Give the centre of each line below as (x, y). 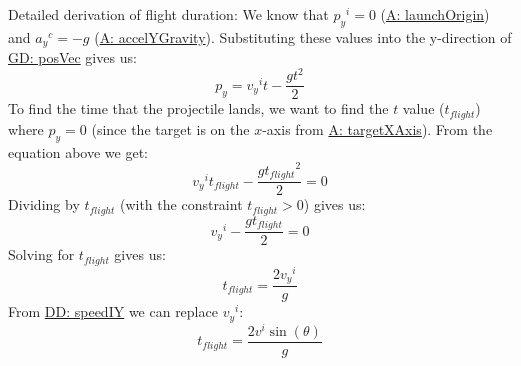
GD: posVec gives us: (72, 57)
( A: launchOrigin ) (435, 14)
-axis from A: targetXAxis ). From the (377, 128)
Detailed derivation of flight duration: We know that (168, 14)
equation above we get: (78, 151)
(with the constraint (181, 204)
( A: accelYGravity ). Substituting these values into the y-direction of (303, 36)
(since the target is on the (170, 128)
